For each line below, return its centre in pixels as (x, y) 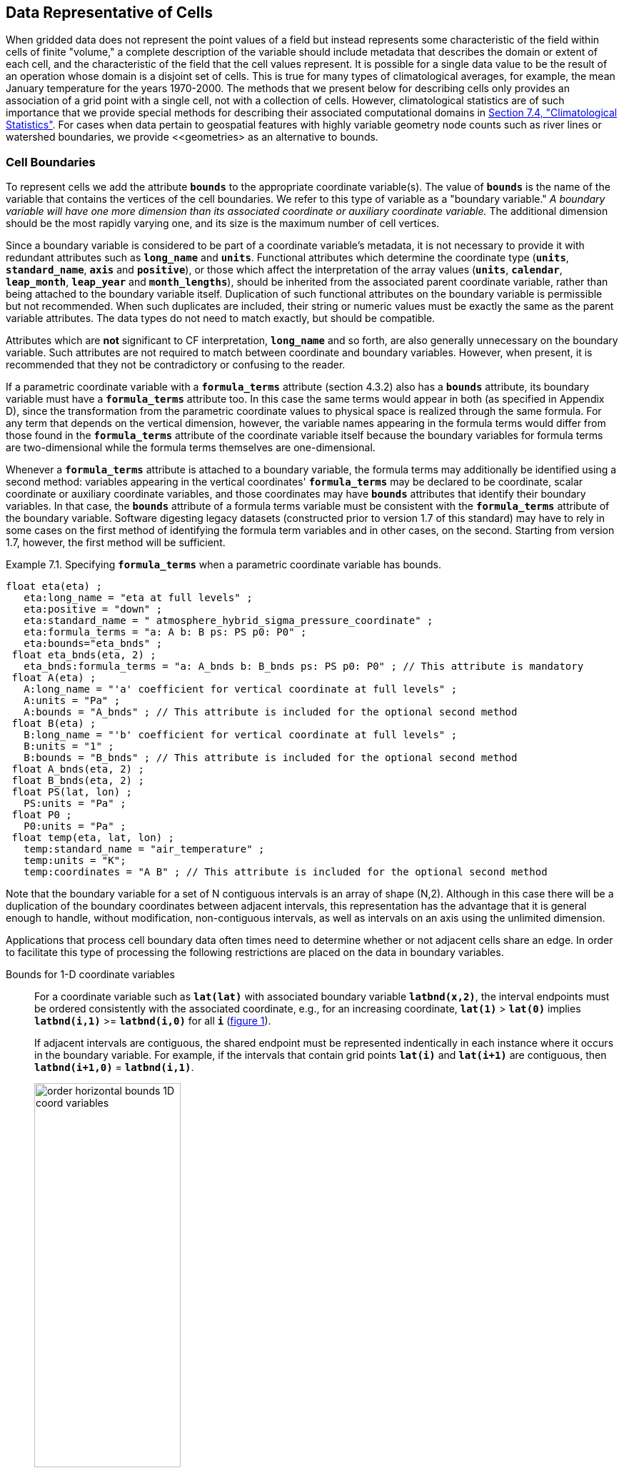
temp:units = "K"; (75, 861)
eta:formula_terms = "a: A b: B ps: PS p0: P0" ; (165, 632)
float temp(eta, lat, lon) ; (93, 838)
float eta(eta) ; (54, 587)
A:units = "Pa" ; (72, 701)
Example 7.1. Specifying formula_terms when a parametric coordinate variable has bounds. (223, 565)
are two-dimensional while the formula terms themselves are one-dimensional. (191, 448)
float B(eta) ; (54, 724)
